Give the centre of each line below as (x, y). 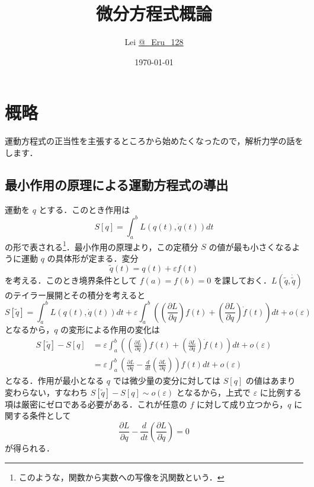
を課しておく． (243, 280)
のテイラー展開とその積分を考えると (75, 295)
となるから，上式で (213, 392)
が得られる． (30, 448)
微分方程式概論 (154, 13)
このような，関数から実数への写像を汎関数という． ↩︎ (121, 477)
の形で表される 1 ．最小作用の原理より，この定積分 (102, 246)
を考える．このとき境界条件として (71, 280)
